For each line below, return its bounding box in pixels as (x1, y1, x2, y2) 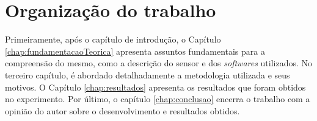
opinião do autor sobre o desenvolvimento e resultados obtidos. (5, 104, 240, 117)
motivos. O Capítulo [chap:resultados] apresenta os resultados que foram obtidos (5, 80, 306, 93)
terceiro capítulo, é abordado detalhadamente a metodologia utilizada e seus (5, 68, 290, 81)
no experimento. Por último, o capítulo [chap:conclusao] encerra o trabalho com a (5, 92, 310, 105)
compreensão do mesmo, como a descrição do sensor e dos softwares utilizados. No (5, 57, 313, 69)
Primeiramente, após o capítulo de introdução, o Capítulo (5, 33, 221, 46)
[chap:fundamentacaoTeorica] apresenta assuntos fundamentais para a (5, 44, 265, 57)
